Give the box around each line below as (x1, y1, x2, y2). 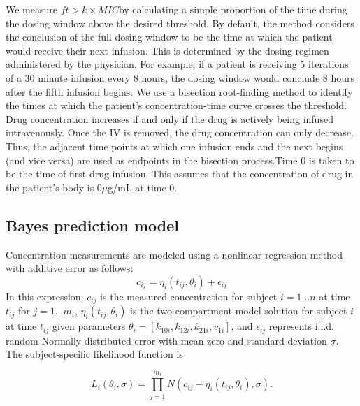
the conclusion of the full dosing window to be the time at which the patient (6, 29, 333, 44)
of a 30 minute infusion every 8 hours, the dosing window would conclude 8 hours (6, 70, 354, 85)
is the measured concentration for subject (100, 289, 278, 303)
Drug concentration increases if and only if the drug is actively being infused (6, 111, 333, 126)
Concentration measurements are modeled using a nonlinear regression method (6, 247, 343, 261)
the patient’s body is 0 (6, 180, 102, 194)
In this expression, (6, 289, 84, 303)
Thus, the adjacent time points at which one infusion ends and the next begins (6, 138, 343, 153)
